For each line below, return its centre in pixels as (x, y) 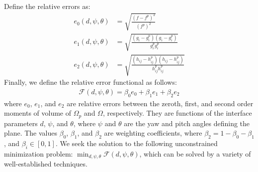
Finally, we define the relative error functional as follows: (90, 82)
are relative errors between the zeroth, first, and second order (160, 103)
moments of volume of (38, 113)
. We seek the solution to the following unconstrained (136, 143)
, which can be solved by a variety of (195, 153)
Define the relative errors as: (47, 6)
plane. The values (31, 133)
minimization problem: (39, 153)
